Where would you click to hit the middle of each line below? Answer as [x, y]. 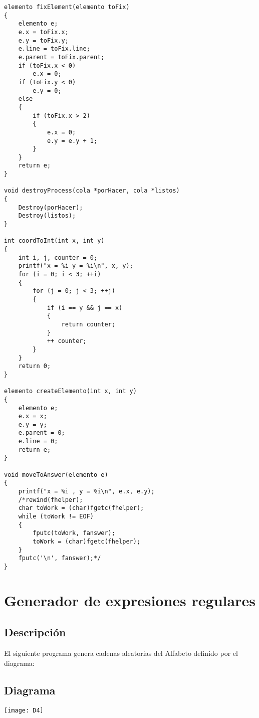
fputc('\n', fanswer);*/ [60, 558]
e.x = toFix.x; [43, 32]
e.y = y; [33, 424]
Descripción [35, 632]
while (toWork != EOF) [56, 517]
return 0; [35, 366]
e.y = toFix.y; [43, 40]
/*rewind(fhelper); [51, 500]
